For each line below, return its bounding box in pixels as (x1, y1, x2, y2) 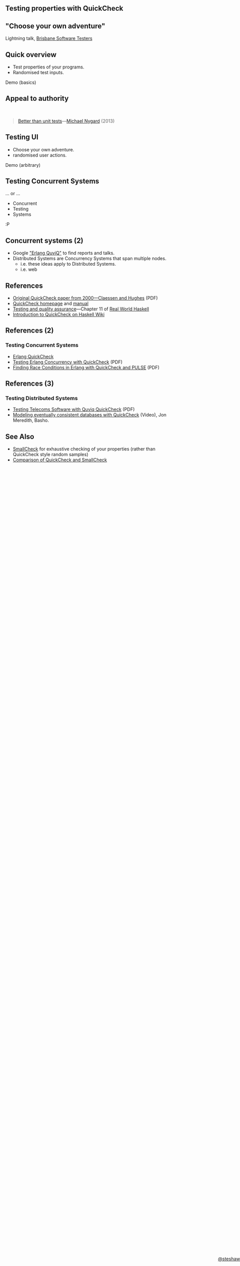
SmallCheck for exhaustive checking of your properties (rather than (12, 446, 155, 452)
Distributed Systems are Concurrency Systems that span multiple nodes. (12, 255, 167, 262)
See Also (5, 432, 34, 441)
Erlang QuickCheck (12, 353, 54, 359)
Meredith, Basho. (12, 417, 49, 424)
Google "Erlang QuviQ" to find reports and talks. (12, 250, 115, 256)
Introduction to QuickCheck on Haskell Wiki (12, 311, 105, 318)
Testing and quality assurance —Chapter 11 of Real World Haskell (12, 306, 150, 312)
